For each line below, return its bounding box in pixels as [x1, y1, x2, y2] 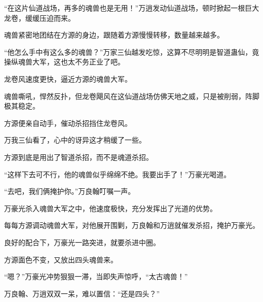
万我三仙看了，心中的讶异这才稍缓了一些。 [4, 135, 146, 145]
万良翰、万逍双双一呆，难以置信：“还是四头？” [4, 288, 160, 298]
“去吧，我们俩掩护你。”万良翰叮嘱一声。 [4, 186, 135, 196]
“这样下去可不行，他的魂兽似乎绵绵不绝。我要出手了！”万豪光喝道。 [4, 169, 231, 179]
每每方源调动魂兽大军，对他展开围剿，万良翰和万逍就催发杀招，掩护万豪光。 [4, 220, 259, 230]
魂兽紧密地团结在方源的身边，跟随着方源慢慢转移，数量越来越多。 [4, 29, 224, 40]
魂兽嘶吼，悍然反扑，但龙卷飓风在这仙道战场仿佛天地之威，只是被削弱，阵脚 [4, 90, 259, 101]
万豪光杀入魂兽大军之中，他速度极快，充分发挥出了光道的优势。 [4, 203, 217, 213]
